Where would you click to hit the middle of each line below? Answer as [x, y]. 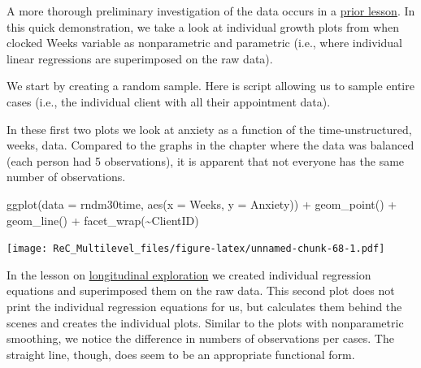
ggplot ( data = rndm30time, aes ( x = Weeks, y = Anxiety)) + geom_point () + [202, 203]
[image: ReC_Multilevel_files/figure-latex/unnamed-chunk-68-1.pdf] [196, 249]
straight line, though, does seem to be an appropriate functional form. [181, 354]
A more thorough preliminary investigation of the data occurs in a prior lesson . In [211, 11]
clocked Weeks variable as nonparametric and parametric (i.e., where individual [204, 43]
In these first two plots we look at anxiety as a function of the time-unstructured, [209, 129]
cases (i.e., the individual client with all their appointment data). [169, 101]
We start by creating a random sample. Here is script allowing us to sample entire [210, 86]
